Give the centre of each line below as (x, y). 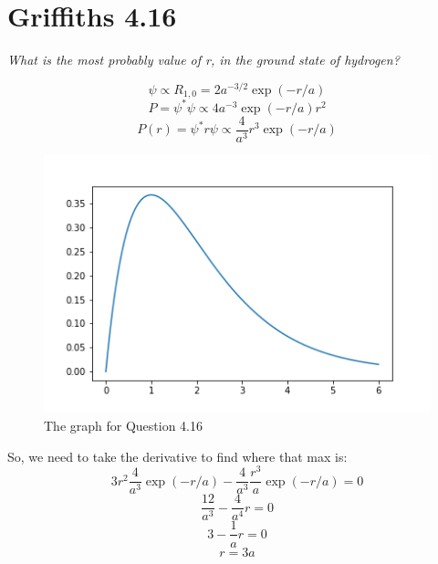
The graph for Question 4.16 (124, 426)
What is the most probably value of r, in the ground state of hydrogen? (203, 60)
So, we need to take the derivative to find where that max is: (177, 456)
